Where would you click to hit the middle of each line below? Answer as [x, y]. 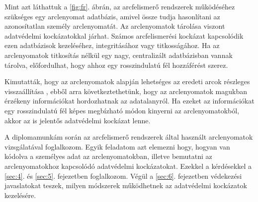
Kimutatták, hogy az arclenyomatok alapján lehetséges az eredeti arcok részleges [127, 81]
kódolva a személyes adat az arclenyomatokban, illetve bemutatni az [108, 156]
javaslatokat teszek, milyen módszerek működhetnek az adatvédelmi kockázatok [126, 185]
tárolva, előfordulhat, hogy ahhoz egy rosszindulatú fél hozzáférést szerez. [116, 65]
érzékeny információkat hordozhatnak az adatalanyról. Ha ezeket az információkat [129, 101]
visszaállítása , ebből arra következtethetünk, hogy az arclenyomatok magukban [126, 91]
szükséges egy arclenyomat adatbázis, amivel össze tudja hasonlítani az [112, 16]
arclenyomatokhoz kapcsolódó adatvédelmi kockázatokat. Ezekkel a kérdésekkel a [128, 166]
